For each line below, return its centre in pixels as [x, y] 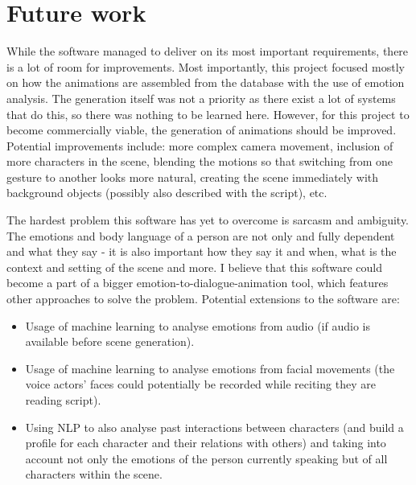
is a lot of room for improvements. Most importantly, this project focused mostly [206, 66]
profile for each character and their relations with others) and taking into [206, 443]
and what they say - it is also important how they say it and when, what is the [202, 251]
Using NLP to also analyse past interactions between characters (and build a [214, 427]
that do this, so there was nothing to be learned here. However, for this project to [208, 114]
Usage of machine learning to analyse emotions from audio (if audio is [198, 325]
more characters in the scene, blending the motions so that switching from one [200, 161]
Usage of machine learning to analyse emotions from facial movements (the [210, 368]
